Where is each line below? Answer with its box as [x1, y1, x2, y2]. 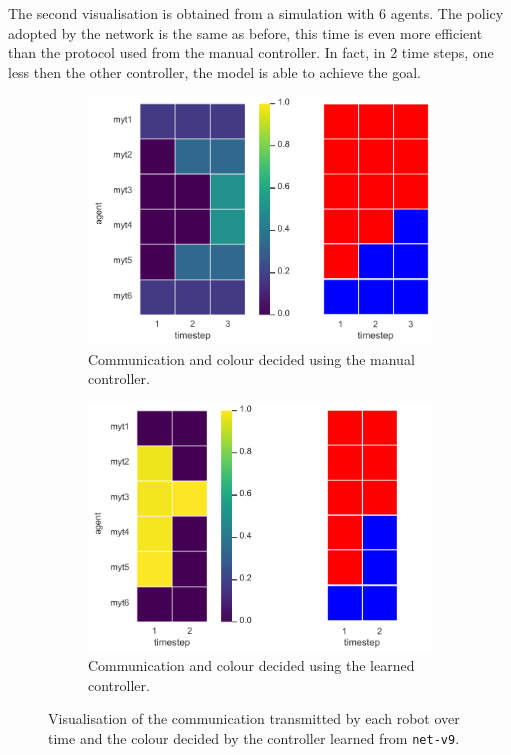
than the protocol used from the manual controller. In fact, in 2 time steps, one [8, 42, 494, 63]
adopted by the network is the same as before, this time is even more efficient [8, 22, 483, 43]
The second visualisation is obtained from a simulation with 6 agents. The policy [8, 3, 504, 23]
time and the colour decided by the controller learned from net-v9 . [48, 728, 460, 749]
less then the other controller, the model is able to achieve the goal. [8, 61, 421, 82]
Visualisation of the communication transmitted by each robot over [48, 708, 460, 729]
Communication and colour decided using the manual [88, 348, 415, 369]
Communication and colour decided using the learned [88, 655, 415, 676]
